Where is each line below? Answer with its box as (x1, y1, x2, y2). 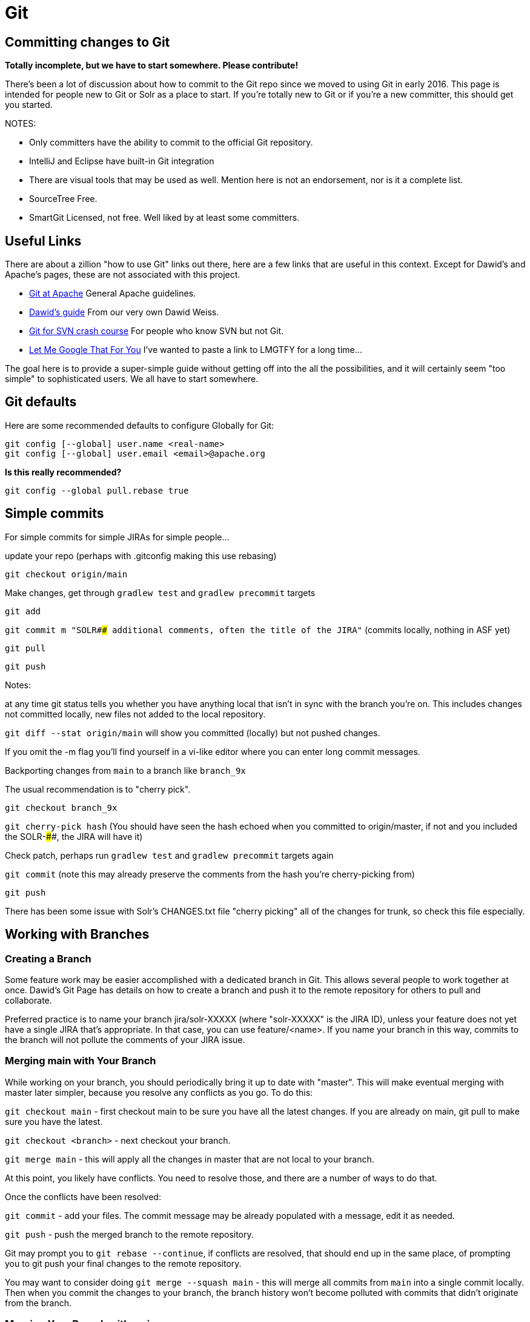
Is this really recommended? (5, 466, 122, 477)
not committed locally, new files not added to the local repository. (5, 708, 266, 719)
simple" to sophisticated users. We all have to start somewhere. (5, 374, 259, 384)
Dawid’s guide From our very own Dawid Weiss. (29, 307, 219, 318)
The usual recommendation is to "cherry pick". (5, 783, 191, 794)
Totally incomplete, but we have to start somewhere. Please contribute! (5, 60, 299, 71)
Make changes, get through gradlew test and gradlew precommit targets (5, 587, 316, 598)
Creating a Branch (5, 952, 91, 965)
